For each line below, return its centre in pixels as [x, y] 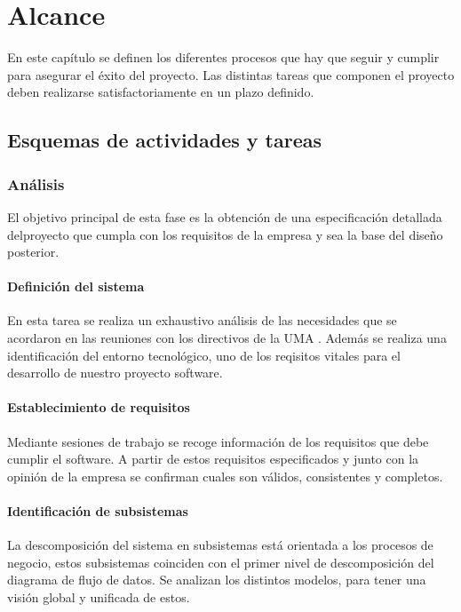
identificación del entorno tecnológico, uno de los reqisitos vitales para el [204, 355]
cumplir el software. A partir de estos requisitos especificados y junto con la [213, 459]
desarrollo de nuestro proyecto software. [115, 373]
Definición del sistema [76, 286]
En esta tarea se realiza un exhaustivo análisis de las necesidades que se [202, 320]
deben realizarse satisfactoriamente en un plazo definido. [161, 92]
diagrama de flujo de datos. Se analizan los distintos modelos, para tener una [217, 580]
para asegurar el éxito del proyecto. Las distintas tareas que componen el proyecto [231, 74]
